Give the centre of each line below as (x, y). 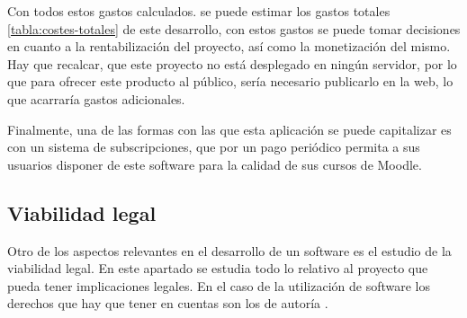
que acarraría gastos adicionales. (96, 98)
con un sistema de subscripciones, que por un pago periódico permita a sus (214, 147)
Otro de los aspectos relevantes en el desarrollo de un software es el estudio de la (229, 250)
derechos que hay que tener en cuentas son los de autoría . (168, 303)
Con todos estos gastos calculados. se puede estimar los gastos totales (199, 11)
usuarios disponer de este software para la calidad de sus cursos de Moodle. (215, 164)
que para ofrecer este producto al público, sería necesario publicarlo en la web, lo (230, 81)
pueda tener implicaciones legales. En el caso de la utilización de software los (219, 285)
